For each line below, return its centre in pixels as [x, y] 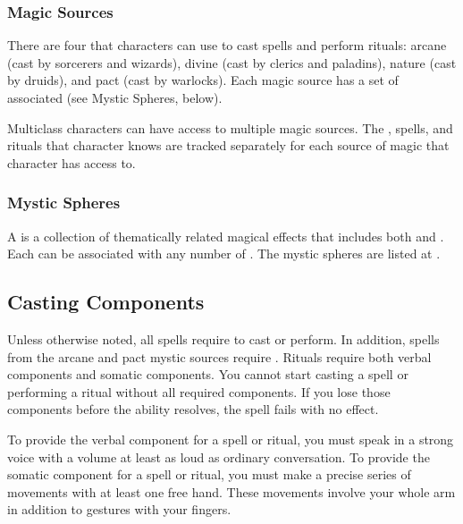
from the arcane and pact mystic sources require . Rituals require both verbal [219, 356]
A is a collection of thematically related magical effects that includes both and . [226, 236]
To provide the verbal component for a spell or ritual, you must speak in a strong [231, 439]
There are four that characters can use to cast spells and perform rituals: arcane [227, 45]
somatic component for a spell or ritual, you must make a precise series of [209, 474]
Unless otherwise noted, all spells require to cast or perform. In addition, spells [223, 338]
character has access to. [72, 162]
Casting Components [106, 302]
